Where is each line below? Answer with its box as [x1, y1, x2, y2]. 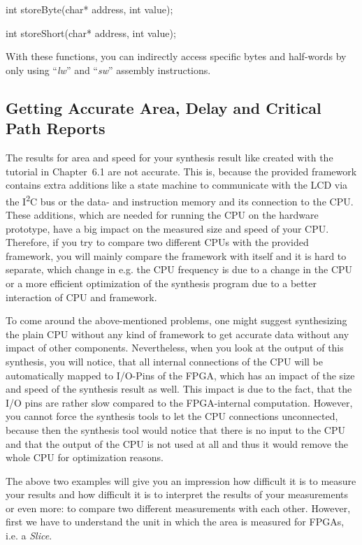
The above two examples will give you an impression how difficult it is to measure [6, 473, 356, 488]
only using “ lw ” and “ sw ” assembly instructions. [6, 62, 211, 77]
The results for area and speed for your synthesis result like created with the [6, 150, 333, 164]
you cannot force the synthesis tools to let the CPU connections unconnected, [6, 409, 338, 423]
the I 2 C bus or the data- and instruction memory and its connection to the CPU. [6, 191, 354, 208]
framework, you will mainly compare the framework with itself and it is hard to [6, 248, 347, 263]
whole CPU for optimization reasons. [6, 450, 164, 465]
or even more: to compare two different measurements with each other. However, [6, 500, 351, 515]
